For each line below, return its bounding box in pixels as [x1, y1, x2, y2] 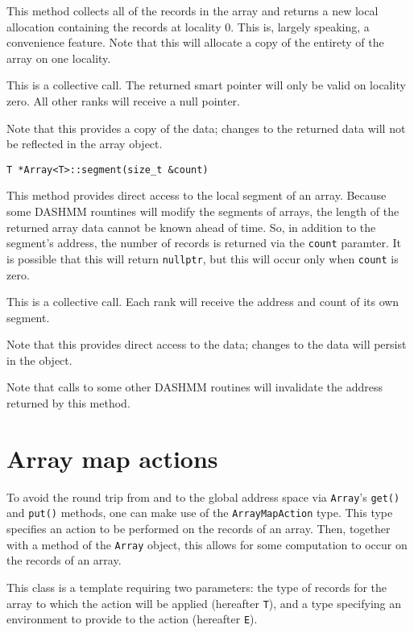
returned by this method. [6, 395, 130, 412]
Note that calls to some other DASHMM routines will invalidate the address [6, 379, 383, 395]
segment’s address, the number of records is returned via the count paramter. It [6, 234, 401, 251]
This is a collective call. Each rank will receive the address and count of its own [6, 293, 400, 310]
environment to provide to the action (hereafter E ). [6, 610, 258, 627]
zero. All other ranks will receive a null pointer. [6, 92, 240, 109]
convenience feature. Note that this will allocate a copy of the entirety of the [6, 34, 384, 51]
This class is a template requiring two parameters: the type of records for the [6, 578, 387, 595]
